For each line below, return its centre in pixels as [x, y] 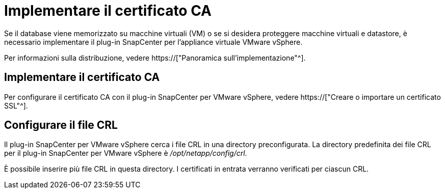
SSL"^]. [16, 105]
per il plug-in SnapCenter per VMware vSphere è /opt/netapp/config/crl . [126, 153]
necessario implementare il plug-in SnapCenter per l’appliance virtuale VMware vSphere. [153, 42]
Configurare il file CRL [61, 125]
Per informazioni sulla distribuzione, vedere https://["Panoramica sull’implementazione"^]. [155, 58]
